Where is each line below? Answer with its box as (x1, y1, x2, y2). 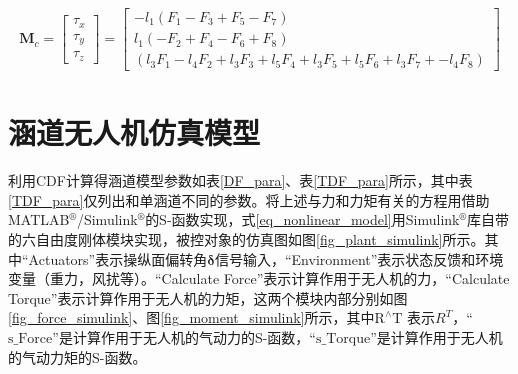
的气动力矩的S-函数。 (8, 346, 147, 367)
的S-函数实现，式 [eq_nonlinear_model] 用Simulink (145, 209, 460, 230)
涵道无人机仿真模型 (8, 112, 261, 153)
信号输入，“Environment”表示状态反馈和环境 (214, 248, 504, 269)
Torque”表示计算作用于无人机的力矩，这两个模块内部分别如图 (8, 287, 408, 308)
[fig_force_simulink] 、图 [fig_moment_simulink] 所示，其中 (8, 307, 375, 328)
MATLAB (8, 209, 70, 230)
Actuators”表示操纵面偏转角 (28, 248, 208, 269)
